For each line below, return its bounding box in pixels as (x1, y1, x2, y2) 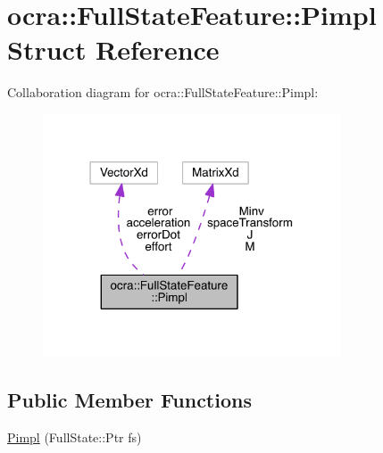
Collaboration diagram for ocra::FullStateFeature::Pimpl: (7, 83, 319, 102)
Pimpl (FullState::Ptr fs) (7, 427, 142, 446)
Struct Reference (7, 31, 220, 68)
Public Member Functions (7, 385, 252, 413)
